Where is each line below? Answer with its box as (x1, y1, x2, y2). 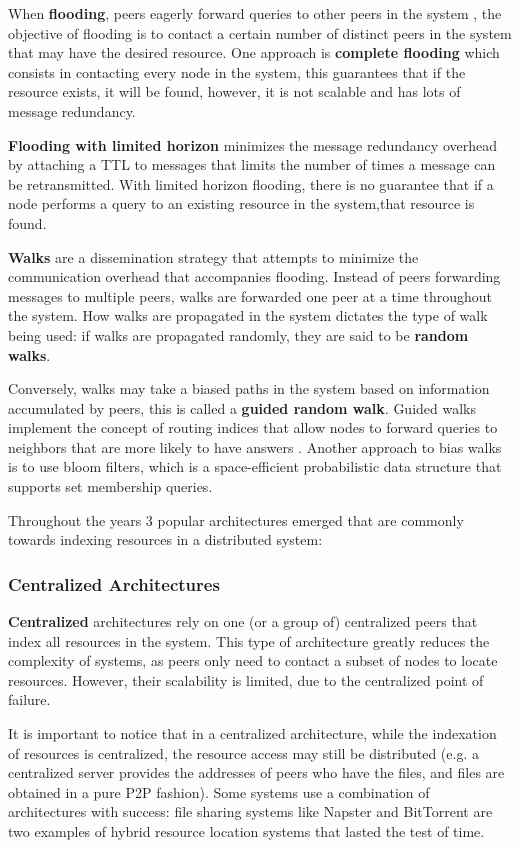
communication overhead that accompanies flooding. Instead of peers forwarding (8, 266, 501, 287)
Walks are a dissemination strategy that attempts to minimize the (8, 246, 419, 267)
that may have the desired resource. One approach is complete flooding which (8, 42, 500, 63)
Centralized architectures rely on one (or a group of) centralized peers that (8, 611, 478, 632)
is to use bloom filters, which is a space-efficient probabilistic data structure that (8, 456, 502, 477)
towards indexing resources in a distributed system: (8, 529, 323, 550)
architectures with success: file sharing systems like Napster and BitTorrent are (8, 801, 493, 822)
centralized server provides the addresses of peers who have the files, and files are (8, 762, 505, 783)
